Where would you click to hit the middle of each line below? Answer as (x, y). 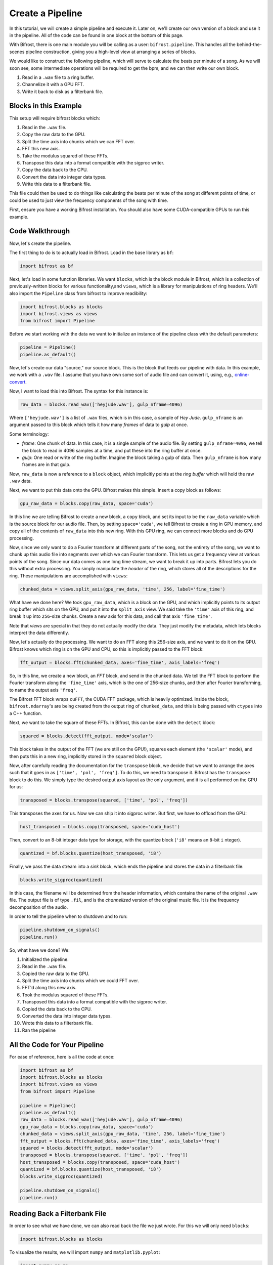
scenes (17, 52)
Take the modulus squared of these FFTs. (65, 156)
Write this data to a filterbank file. (57, 184)
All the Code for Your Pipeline (57, 1045)
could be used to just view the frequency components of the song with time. (89, 200)
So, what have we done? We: (40, 950)
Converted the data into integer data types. (67, 1016)
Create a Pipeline (46, 13)
